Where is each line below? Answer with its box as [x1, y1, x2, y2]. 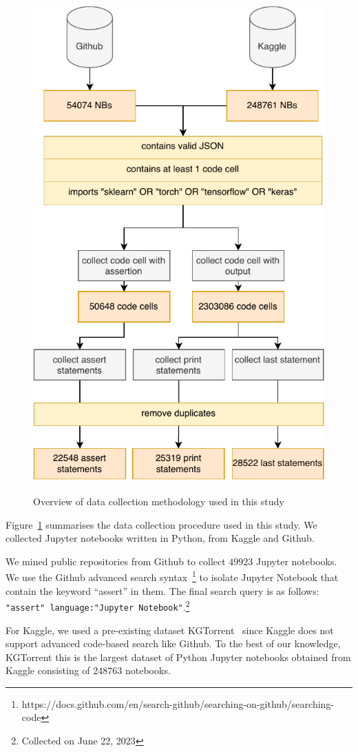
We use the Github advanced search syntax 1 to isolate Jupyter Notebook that [6, 568, 339, 585]
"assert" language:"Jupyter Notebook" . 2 [6, 598, 190, 613]
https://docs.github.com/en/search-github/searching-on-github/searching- [21, 696, 335, 711]
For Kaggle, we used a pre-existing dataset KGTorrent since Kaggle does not [6, 622, 334, 637]
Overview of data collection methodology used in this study [33, 494, 284, 508]
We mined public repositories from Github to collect [6, 553, 226, 568]
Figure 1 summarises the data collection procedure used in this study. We [6, 517, 317, 531]
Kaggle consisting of [6, 663, 90, 678]
